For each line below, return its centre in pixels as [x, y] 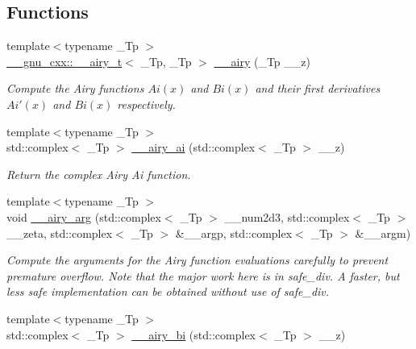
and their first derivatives [318, 88]
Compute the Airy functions [75, 88]
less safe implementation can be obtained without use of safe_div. [168, 291]
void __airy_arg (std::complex [84, 216]
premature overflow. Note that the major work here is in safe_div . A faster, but [203, 275]
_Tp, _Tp [166, 61]
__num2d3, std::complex [287, 216]
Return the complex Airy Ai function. [99, 174]
